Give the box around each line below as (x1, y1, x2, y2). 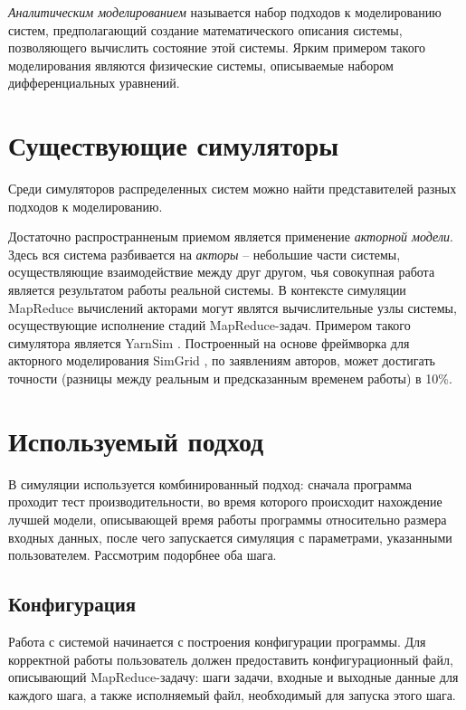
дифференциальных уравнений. (8, 73, 180, 92)
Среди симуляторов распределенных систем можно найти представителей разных (8, 179, 457, 198)
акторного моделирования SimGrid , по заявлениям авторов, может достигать (8, 351, 435, 370)
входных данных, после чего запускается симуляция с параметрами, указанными (8, 527, 452, 546)
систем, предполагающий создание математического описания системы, (8, 20, 403, 39)
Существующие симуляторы (8, 127, 339, 164)
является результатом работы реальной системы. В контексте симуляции (8, 280, 406, 299)
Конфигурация (8, 590, 137, 618)
